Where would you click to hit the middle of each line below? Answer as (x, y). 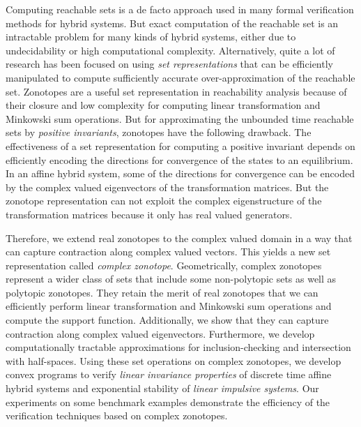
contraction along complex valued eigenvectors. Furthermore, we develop (160, 333)
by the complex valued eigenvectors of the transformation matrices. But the (167, 187)
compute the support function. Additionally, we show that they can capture (167, 320)
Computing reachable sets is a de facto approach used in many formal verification (180, 9)
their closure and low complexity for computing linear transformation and (163, 105)
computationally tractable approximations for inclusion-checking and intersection (178, 347)
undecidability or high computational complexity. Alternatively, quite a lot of (170, 50)
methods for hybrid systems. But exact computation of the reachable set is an (172, 23)
